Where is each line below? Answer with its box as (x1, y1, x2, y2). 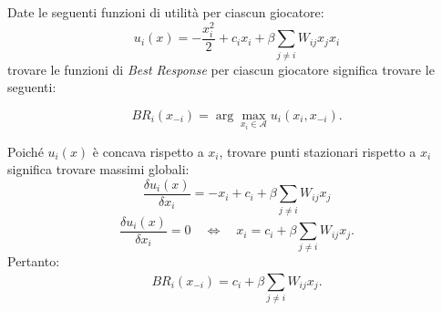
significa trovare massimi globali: (7, 160, 190, 179)
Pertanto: (7, 252, 60, 271)
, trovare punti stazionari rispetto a (219, 141, 416, 161)
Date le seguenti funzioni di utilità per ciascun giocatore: (7, 3, 324, 21)
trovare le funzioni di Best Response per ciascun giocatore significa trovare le (7, 59, 435, 78)
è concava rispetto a (92, 141, 204, 161)
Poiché (7, 141, 44, 161)
